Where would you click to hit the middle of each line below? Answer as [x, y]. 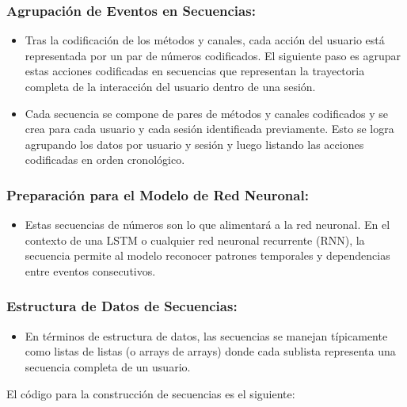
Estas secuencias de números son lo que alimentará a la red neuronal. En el [207, 224]
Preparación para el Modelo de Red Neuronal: [158, 194]
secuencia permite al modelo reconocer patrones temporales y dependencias [207, 255]
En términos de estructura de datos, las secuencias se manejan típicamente [206, 335]
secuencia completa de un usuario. [108, 366]
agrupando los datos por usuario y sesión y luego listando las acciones [194, 144]
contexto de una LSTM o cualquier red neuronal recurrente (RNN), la [195, 240]
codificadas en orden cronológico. [105, 160]
